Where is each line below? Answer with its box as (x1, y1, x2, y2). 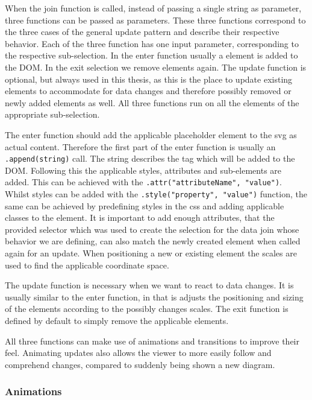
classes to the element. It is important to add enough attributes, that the (5, 211, 275, 224)
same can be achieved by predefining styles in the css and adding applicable (5, 199, 284, 212)
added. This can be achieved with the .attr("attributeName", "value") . (5, 176, 282, 188)
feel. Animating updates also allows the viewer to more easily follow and (5, 346, 272, 359)
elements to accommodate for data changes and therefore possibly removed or (5, 84, 292, 97)
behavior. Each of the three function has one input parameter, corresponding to (5, 37, 299, 49)
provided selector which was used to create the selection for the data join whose (5, 223, 299, 235)
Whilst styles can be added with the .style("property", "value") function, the (5, 188, 307, 200)
